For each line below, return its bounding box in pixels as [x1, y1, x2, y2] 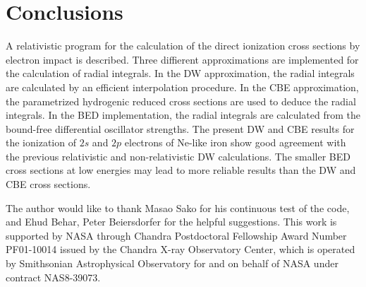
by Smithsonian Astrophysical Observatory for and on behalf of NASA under [6, 256, 338, 271]
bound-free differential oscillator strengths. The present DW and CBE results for [6, 121, 355, 136]
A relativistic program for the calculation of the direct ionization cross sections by [6, 38, 360, 53]
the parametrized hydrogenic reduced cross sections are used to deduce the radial [6, 93, 356, 108]
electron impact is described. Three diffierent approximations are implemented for [6, 52, 359, 66]
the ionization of [6, 135, 76, 150]
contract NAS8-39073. [6, 269, 101, 284]
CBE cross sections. [6, 177, 91, 192]
